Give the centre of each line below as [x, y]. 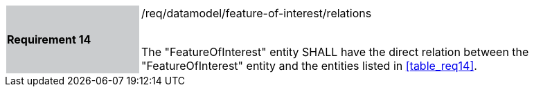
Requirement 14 [49, 39]
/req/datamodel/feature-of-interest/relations [257, 13]
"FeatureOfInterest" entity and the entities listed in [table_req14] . [309, 66]
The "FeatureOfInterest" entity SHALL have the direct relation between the [335, 52]
